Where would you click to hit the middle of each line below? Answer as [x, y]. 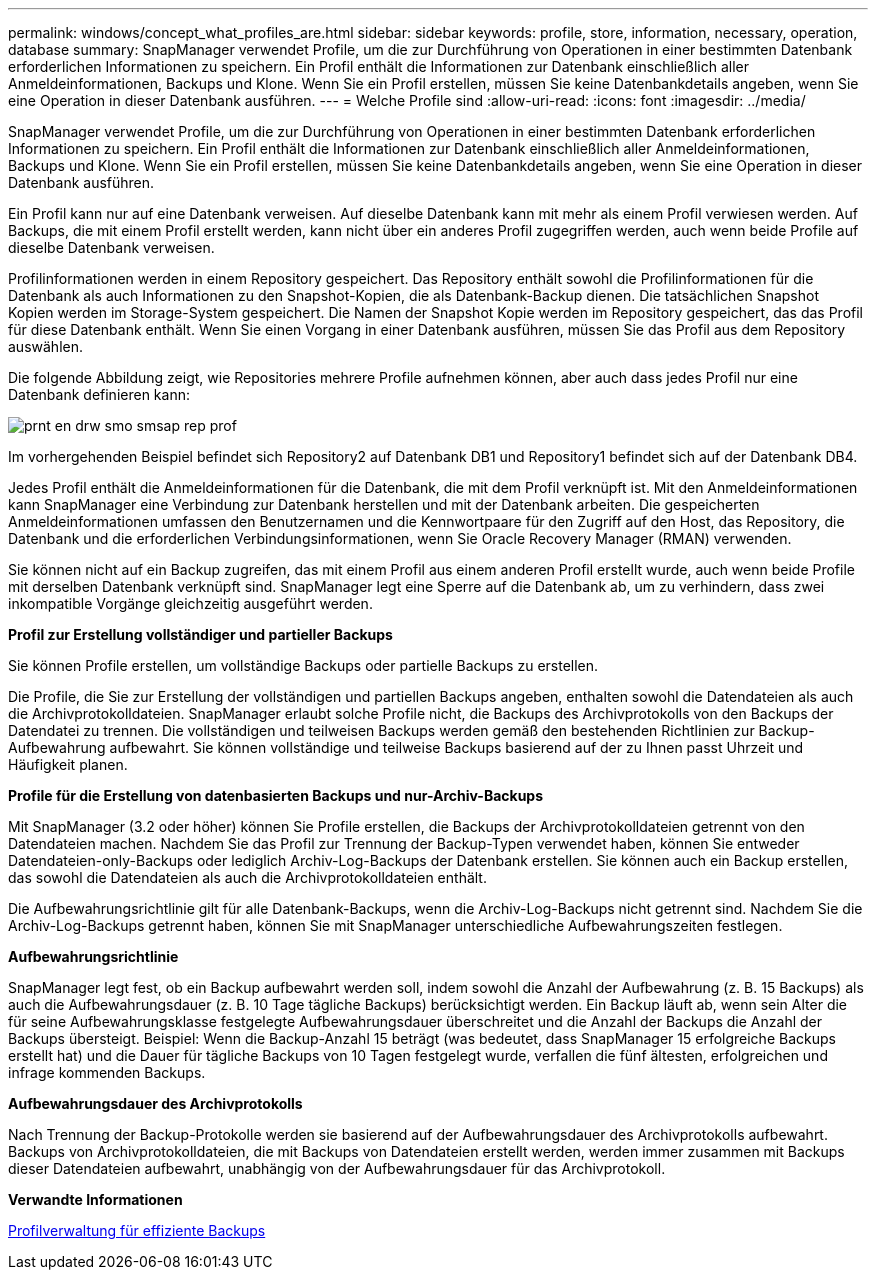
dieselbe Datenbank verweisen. [111, 247]
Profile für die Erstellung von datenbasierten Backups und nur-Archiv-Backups [276, 795]
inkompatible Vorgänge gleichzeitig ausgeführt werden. [190, 603]
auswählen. [45, 346]
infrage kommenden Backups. [107, 1072]
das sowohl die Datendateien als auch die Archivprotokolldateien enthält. [247, 877]
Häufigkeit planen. [68, 764]
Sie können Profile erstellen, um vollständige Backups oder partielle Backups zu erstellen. [303, 665]
